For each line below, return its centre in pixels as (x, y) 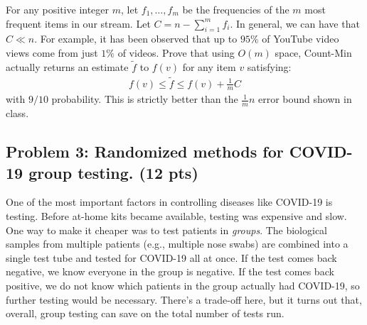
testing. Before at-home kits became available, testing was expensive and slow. (176, 216)
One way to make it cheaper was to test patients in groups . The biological (167, 230)
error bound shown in (305, 99)
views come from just (52, 52)
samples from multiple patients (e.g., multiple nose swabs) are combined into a (177, 244)
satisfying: (269, 66)
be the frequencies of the (236, 9)
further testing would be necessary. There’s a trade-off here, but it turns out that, (184, 299)
